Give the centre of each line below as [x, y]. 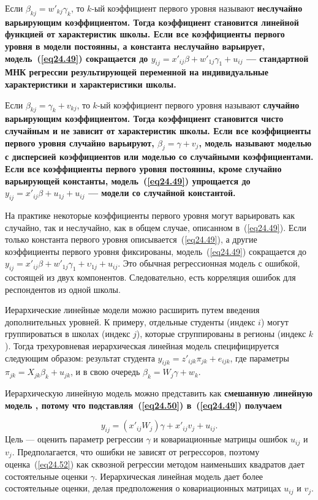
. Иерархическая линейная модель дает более [179, 476]
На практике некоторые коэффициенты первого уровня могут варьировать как [150, 215]
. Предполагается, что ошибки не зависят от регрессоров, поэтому [136, 451]
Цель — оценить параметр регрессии [74, 439]
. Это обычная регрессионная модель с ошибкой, [209, 263]
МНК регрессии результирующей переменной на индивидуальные [137, 72]
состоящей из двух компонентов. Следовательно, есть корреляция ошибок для [150, 277]
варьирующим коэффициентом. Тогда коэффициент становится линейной [152, 22]
